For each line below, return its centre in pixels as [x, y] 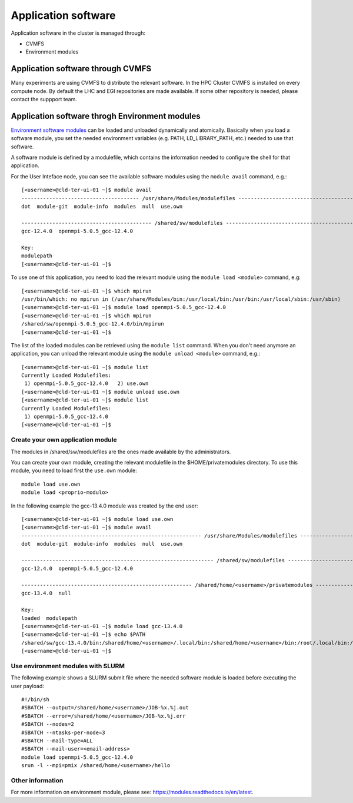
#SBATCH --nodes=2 [48, 724]
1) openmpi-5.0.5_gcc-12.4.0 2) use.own [86, 384]
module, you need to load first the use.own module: [74, 470]
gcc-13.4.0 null [46, 593]
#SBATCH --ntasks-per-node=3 [63, 732]
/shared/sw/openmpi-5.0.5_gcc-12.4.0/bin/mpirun [93, 324]
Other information [37, 780]
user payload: [27, 686]
